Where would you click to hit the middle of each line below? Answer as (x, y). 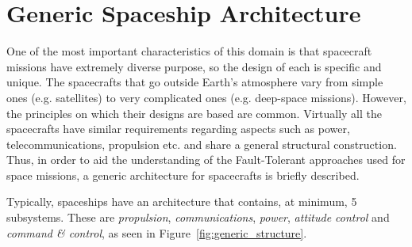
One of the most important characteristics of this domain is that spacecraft (189, 51)
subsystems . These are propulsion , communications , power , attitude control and (198, 217)
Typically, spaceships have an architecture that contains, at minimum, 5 (182, 201)
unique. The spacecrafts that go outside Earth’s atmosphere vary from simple (195, 82)
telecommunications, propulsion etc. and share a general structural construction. (202, 144)
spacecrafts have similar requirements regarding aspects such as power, (178, 129)
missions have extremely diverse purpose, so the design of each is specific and (194, 66)
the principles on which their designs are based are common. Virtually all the (194, 113)
